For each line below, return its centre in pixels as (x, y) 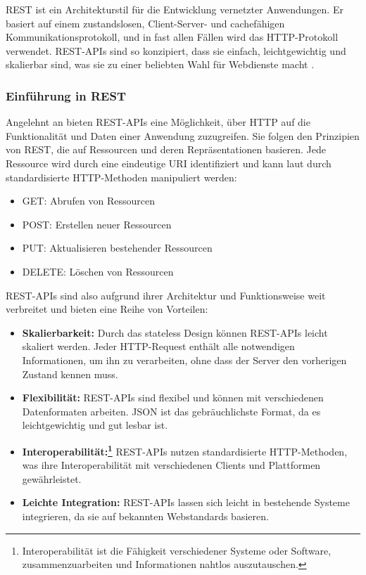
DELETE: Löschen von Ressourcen (98, 271)
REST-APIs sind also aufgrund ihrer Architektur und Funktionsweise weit (166, 295)
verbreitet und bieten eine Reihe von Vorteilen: (107, 309)
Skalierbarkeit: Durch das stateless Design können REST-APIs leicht (175, 332)
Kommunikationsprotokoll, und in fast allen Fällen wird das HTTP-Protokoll (172, 37)
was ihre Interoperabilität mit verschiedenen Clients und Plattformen (171, 465)
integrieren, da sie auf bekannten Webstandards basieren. (145, 516)
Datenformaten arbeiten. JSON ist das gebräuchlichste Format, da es (171, 411)
